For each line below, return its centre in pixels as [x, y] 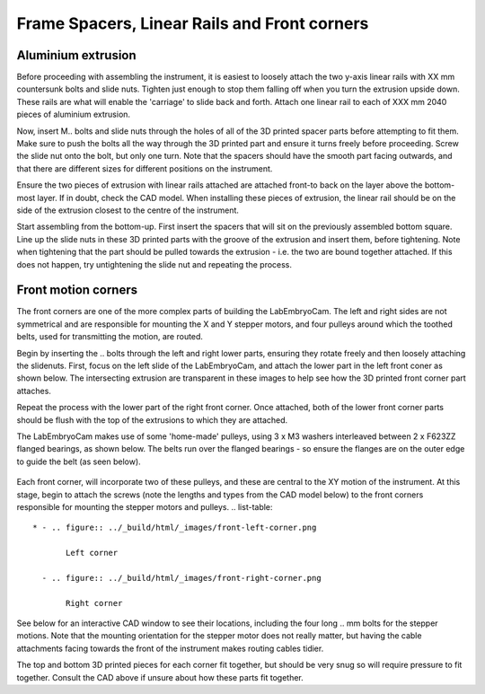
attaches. [34, 391]
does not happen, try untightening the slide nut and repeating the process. [154, 264]
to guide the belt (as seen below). [79, 461]
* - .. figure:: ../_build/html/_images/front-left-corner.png [175, 528]
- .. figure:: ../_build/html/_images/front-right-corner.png [182, 578]
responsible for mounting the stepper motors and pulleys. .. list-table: [145, 506]
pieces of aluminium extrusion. [73, 114]
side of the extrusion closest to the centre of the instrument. [128, 210]
